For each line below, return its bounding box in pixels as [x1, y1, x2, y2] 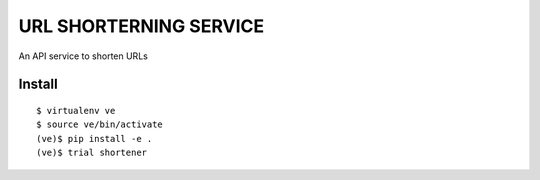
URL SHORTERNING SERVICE [18, 15, 265, 37]
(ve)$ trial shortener [36, 147, 148, 159]
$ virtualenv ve [36, 105, 116, 116]
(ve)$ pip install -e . [36, 133, 153, 144]
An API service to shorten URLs [18, 50, 149, 62]
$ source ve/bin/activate [36, 119, 164, 130]
